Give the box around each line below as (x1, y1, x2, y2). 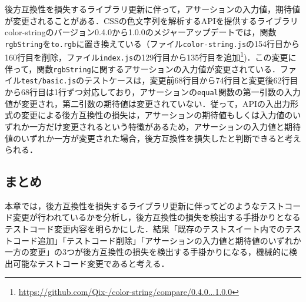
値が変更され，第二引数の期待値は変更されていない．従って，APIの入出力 (5, 97, 290, 109)
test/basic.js (21, 77, 76, 86)
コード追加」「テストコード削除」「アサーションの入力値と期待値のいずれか (12, 234, 301, 246)
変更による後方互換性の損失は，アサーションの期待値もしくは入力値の (21, 109, 293, 121)
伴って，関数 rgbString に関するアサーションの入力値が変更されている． (5, 62, 281, 75)
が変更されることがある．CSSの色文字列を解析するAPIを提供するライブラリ (5, 14, 298, 26)
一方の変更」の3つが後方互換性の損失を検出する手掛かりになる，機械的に (5, 246, 289, 258)
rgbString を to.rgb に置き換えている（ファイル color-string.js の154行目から (5, 37, 300, 49)
